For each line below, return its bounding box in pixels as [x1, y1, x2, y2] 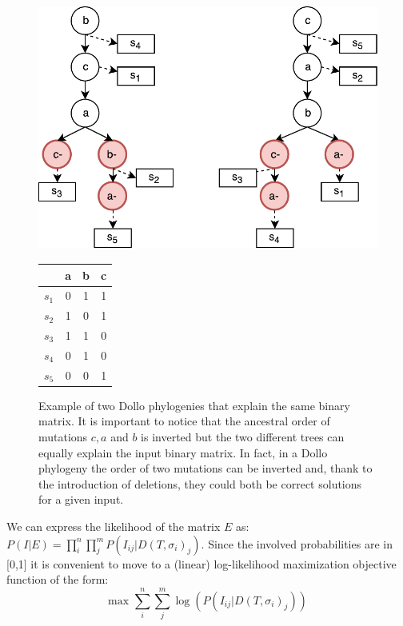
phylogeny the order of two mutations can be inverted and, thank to [38, 460, 373, 476]
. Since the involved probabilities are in [201, 535, 393, 552]
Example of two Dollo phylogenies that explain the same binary [38, 397, 350, 413]
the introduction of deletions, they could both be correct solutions [38, 475, 362, 492]
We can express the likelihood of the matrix [6, 517, 221, 534]
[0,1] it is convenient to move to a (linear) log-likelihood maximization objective [6, 555, 397, 572]
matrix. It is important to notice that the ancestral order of [38, 413, 330, 429]
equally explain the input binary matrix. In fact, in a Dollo [38, 444, 328, 461]
